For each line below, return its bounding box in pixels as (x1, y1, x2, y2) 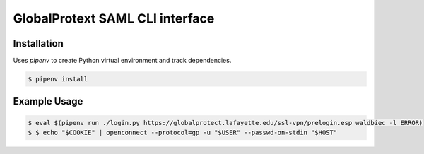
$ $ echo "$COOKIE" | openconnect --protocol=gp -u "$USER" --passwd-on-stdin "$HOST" (28, 129, 338, 137)
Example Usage (13, 95, 83, 107)
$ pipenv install (28, 75, 88, 83)
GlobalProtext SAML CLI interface (13, 11, 215, 26)
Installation (13, 37, 64, 49)
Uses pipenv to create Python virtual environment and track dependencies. (13, 57, 232, 65)
